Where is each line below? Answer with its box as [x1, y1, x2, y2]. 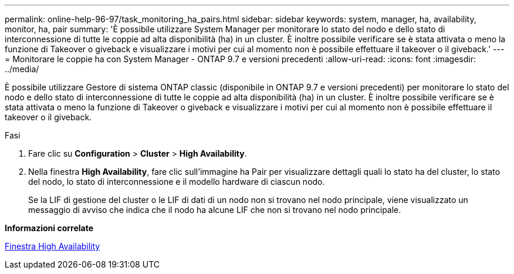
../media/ [5, 64, 39, 74]
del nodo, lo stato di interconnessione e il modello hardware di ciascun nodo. [28, 177, 325, 187]
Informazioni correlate [5, 223, 94, 233]
